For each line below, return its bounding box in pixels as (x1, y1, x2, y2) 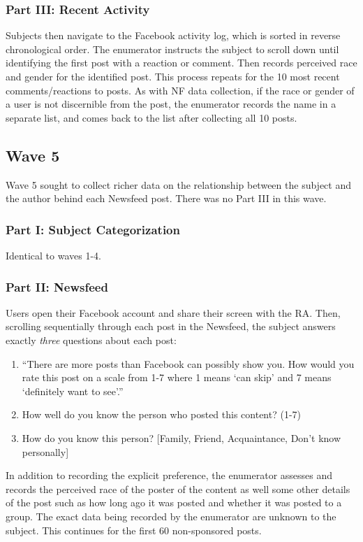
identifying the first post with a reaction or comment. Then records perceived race (6, 55, 357, 70)
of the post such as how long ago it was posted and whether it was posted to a (6, 495, 342, 510)
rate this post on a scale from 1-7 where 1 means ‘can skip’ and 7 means (22, 370, 332, 385)
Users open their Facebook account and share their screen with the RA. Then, (6, 305, 341, 320)
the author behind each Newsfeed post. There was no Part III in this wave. (6, 191, 327, 206)
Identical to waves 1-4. (6, 248, 101, 262)
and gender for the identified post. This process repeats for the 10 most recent (6, 69, 340, 83)
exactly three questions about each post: (6, 332, 177, 347)
